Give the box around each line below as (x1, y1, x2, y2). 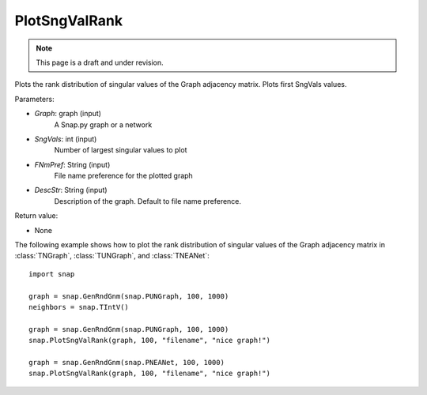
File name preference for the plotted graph (54, 171, 193, 181)
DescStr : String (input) (34, 186, 108, 195)
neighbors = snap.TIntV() (28, 303, 130, 311)
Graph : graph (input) (34, 109, 102, 118)
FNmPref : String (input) (34, 160, 111, 169)
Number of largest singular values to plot (54, 145, 187, 155)
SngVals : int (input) (34, 134, 97, 144)
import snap (28, 269, 75, 278)
